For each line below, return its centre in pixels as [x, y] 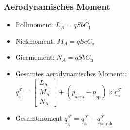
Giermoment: [35, 57]
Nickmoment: [35, 41]
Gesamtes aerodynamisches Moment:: [71, 73]
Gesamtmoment [39, 118]
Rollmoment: [35, 24]
